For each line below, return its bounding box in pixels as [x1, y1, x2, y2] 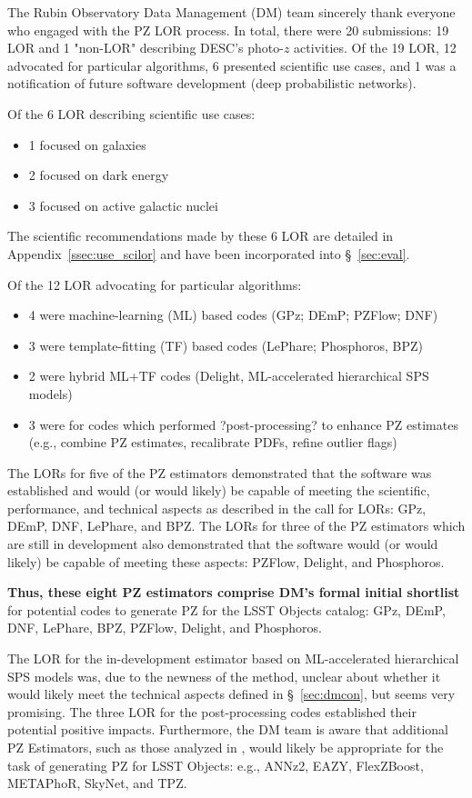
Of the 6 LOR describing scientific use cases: [7, 104, 256, 123]
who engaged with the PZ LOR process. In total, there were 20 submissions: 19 [7, 20, 449, 39]
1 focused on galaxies [28, 135, 146, 154]
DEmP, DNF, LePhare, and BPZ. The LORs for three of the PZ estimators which [7, 516, 466, 535]
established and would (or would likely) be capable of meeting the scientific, [7, 481, 430, 500]
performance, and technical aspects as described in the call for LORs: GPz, [7, 498, 427, 517]
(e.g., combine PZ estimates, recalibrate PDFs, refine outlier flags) [28, 433, 397, 452]
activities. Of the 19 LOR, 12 [294, 38, 457, 57]
